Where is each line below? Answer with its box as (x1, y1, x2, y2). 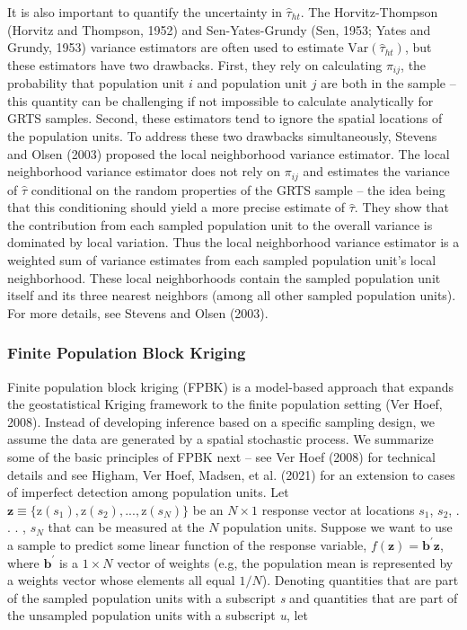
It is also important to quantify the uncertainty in (7, 3, 282, 21)
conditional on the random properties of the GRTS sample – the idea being (31, 180, 445, 199)
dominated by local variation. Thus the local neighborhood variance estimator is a (7, 233, 460, 252)
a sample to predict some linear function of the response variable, (7, 535, 367, 554)
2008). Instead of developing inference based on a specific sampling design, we (7, 412, 436, 430)
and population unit (197, 74, 308, 93)
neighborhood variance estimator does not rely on (7, 162, 281, 181)
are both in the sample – (321, 74, 456, 93)
